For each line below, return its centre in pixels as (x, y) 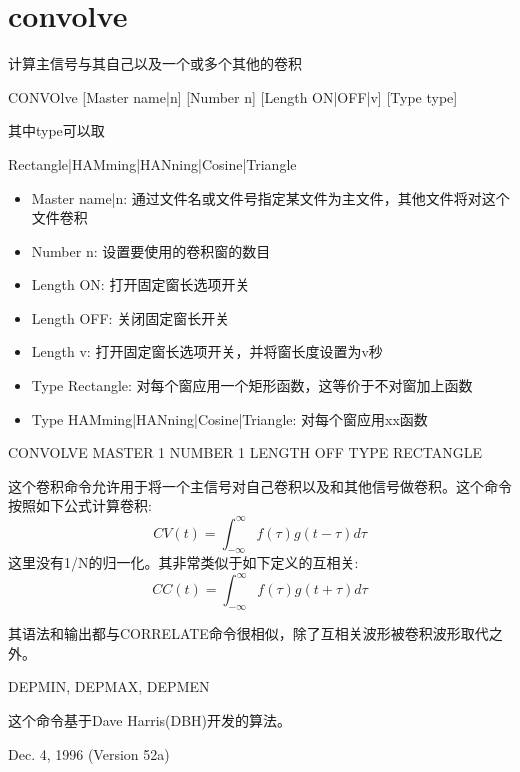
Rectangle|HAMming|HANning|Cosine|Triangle (152, 163)
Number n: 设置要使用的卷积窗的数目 (151, 250)
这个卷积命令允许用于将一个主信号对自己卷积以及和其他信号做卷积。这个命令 (260, 485)
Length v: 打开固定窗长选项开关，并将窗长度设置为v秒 (207, 351)
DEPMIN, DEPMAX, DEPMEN (109, 686)
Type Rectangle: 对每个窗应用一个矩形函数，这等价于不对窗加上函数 (252, 385)
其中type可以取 (56, 130)
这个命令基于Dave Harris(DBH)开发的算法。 (150, 720)
